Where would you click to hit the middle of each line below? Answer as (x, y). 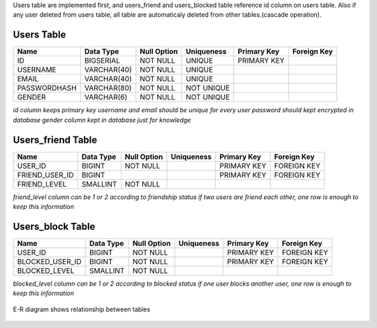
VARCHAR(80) (108, 88)
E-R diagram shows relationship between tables (82, 309)
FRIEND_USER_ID (45, 175)
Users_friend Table (55, 140)
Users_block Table (54, 226)
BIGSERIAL (102, 61)
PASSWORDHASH (47, 88)
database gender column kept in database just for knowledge (102, 120)
